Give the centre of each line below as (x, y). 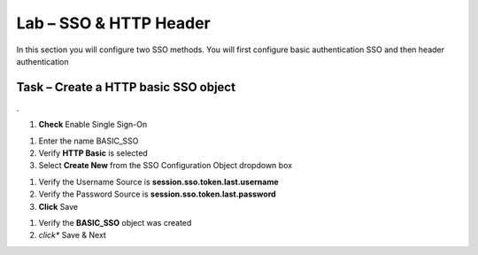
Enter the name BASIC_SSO (89, 141)
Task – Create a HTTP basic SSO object (126, 87)
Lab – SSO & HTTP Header (114, 23)
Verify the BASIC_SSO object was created (115, 222)
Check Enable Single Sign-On (93, 125)
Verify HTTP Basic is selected (93, 153)
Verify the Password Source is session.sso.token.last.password (157, 194)
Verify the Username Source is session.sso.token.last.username (158, 182)
